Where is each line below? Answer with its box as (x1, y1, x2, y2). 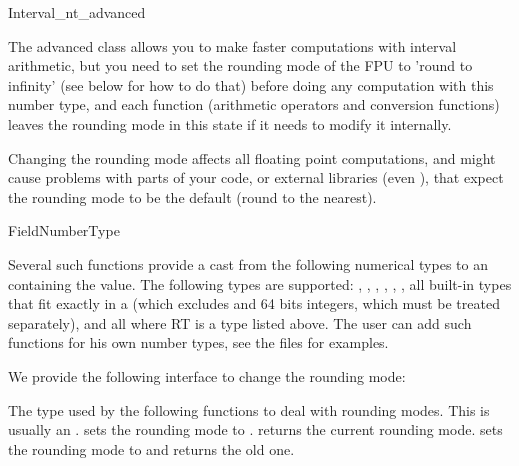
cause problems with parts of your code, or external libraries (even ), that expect (8, 167, 504, 188)
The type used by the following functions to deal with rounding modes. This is (8, 399, 490, 420)
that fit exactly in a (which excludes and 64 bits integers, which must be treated (8, 293, 500, 314)
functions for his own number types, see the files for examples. (8, 332, 389, 353)
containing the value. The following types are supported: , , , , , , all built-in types (8, 273, 512, 294)
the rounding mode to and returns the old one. (8, 438, 295, 459)
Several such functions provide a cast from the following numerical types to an (8, 253, 488, 274)
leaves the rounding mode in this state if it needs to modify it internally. (8, 113, 452, 134)
